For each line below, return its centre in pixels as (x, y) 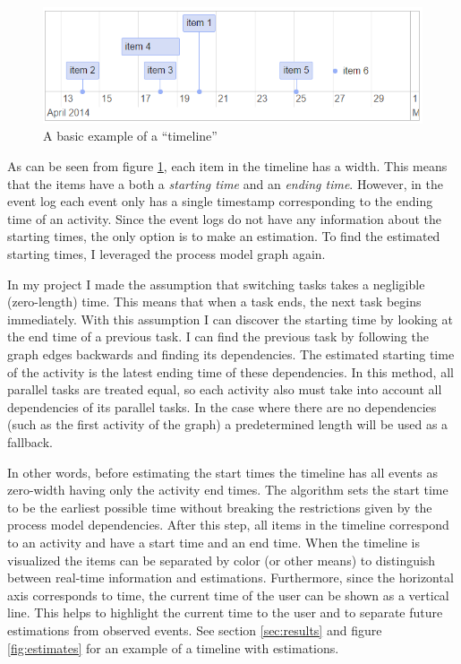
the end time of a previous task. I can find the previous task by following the (218, 336)
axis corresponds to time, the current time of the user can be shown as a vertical (228, 595)
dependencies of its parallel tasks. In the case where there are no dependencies (222, 406)
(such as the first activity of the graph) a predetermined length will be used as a (228, 424)
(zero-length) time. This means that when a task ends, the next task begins (214, 302)
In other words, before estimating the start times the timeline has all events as (222, 472)
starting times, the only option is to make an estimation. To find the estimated (224, 236)
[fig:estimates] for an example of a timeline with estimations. (173, 647)
